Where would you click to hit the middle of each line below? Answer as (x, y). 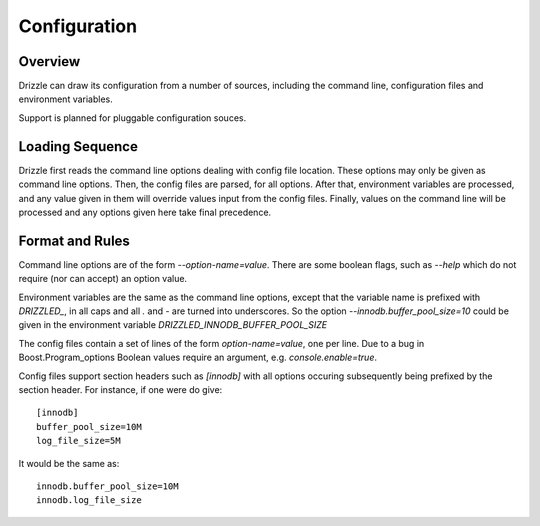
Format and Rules (74, 240)
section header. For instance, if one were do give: (120, 389)
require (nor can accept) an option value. (103, 279)
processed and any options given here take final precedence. (145, 212)
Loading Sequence (78, 146)
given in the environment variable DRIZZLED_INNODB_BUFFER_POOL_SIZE (173, 325)
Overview (49, 61)
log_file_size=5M (78, 441)
